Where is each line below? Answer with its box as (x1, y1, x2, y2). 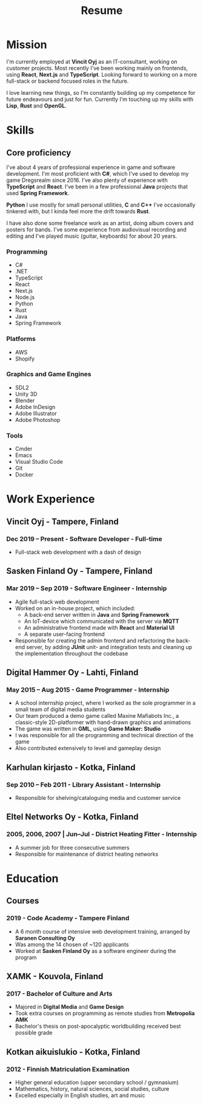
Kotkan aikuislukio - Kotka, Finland (6, 1047, 141, 1057)
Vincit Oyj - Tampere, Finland (6, 516, 119, 526)
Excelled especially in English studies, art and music (15, 1092, 145, 1099)
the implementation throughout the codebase (15, 650, 128, 657)
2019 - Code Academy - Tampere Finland (6, 914, 130, 923)
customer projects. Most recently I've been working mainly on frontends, (6, 64, 188, 72)
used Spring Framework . (6, 189, 70, 196)
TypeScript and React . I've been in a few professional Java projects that (6, 183, 188, 190)
